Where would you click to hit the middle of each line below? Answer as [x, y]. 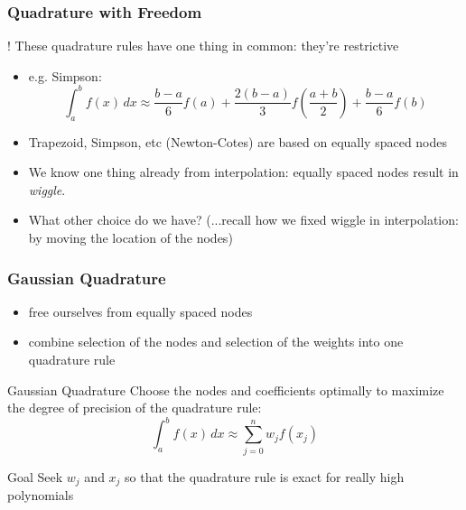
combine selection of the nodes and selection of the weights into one [216, 342]
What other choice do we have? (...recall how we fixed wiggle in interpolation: [243, 220]
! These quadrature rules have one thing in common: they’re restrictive [203, 46]
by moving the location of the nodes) [130, 238]
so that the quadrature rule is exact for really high [265, 476]
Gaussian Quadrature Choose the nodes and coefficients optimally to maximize [226, 389]
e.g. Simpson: [65, 75]
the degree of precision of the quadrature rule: [135, 408]
